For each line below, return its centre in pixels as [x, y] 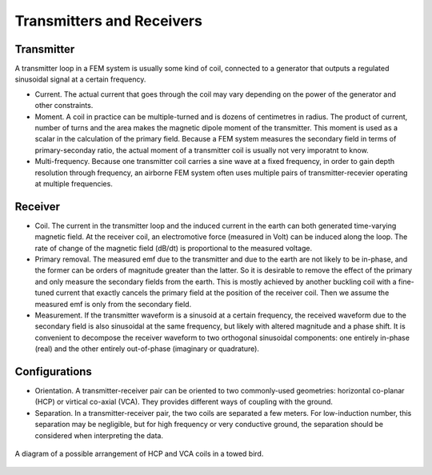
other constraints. [64, 106]
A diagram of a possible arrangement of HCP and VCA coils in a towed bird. [139, 454]
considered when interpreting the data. [99, 435]
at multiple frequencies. [74, 183]
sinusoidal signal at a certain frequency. [80, 79]
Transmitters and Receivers [109, 21]
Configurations [53, 371]
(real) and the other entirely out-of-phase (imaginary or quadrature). [147, 349]
